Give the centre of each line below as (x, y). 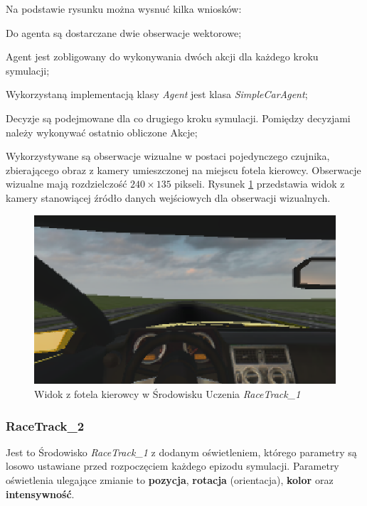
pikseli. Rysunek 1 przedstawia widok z (260, 184)
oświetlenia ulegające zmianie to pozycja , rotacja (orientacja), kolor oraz (170, 480)
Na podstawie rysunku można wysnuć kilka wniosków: (124, 9)
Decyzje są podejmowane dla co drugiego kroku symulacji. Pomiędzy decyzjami (178, 118)
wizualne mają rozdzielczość (67, 184)
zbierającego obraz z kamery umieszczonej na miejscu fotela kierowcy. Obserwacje (183, 169)
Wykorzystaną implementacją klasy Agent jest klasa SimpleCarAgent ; (157, 94)
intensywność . (40, 494)
